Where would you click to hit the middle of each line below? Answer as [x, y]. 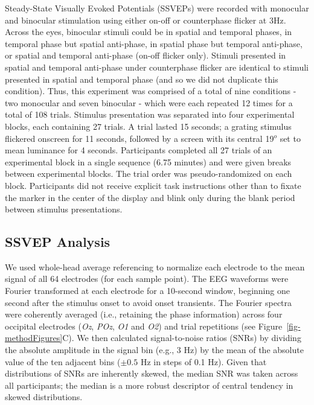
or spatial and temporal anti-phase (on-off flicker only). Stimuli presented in [146, 55]
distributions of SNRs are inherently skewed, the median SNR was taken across [152, 373]
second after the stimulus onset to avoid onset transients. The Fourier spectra [149, 302]
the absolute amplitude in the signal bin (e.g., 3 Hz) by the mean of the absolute [154, 350]
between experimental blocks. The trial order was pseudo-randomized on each [149, 174]
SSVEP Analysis [58, 242]
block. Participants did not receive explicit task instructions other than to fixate [153, 185]
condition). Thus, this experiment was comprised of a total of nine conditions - [151, 91]
